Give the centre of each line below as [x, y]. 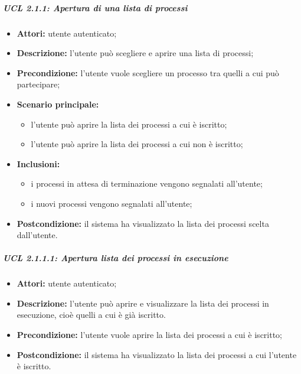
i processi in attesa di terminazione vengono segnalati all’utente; [147, 183]
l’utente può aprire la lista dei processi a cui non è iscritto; [137, 144]
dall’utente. [37, 235]
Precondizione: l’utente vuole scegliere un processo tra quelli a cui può [148, 72]
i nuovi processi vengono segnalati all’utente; [112, 203]
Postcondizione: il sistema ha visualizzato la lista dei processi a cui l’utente [157, 354]
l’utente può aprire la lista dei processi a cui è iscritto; [129, 124]
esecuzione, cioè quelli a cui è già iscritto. [91, 315]
